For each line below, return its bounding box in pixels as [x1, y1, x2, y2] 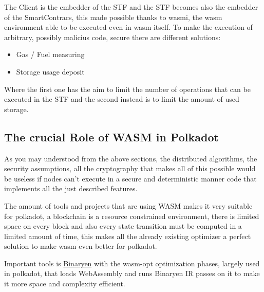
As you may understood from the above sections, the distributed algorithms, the [4, 153, 257, 163]
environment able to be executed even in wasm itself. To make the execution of [4, 22, 253, 32]
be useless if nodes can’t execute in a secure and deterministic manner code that [4, 173, 257, 184]
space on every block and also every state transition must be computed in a [4, 221, 242, 231]
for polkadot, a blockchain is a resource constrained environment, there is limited [4, 210, 259, 221]
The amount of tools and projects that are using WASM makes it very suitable [4, 200, 253, 211]
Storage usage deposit [16, 66, 85, 77]
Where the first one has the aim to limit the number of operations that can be [4, 83, 251, 94]
